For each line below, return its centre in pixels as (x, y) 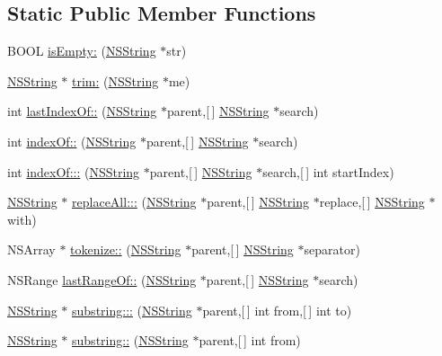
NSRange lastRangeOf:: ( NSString (102, 279)
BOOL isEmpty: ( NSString (82, 51)
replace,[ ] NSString (372, 202)
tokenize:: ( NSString (126, 249)
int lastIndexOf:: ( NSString (82, 111)
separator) (332, 249)
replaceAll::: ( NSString (134, 202)
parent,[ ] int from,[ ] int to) (277, 310)
